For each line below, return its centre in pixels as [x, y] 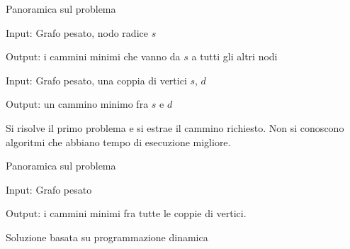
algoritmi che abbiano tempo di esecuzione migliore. [118, 142]
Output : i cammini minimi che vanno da [93, 56]
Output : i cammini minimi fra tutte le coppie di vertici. [126, 213]
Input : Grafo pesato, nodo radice [77, 32]
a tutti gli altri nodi [235, 56]
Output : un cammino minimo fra [77, 104]
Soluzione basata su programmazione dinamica [107, 237]
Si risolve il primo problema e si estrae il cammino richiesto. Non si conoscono [175, 127]
